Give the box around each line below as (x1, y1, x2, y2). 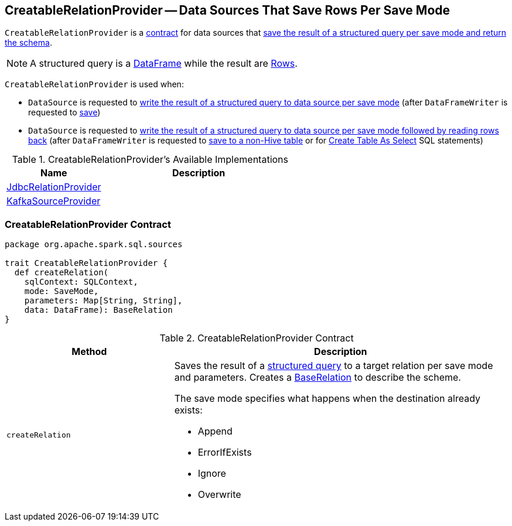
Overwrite (197, 489, 241, 501)
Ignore (197, 467, 226, 480)
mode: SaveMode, (24, 286, 99, 296)
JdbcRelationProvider (6, 181, 101, 193)
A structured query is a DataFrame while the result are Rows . (30, 57, 298, 70)
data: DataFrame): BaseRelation (24, 305, 173, 315)
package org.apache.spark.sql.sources (5, 240, 183, 250)
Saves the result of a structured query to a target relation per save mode (174, 360, 493, 372)
